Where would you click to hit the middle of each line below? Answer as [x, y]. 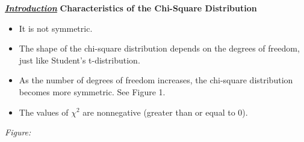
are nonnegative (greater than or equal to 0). [165, 112]
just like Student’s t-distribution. [79, 60]
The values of [44, 112]
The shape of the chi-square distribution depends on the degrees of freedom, [159, 48]
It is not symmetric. [56, 28]
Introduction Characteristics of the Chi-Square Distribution [131, 8]
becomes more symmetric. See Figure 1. [92, 91]
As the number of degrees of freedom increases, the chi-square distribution [156, 80]
